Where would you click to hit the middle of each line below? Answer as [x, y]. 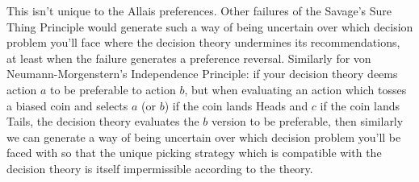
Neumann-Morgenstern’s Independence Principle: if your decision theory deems [202, 74]
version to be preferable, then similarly [307, 121]
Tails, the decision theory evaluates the [103, 121]
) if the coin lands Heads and [236, 105]
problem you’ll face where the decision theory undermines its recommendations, [203, 42]
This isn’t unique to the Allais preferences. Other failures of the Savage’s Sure [199, 10]
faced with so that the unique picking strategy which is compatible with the [194, 153]
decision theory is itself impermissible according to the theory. [160, 168]
